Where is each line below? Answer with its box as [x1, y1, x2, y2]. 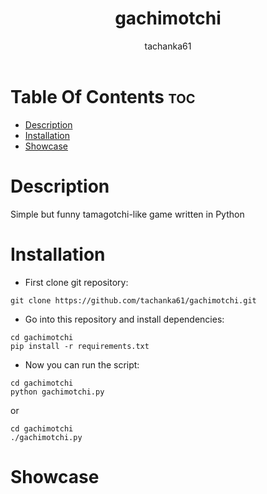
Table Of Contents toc [10, 85, 196, 108]
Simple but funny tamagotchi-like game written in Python [10, 208, 245, 220]
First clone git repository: [24, 276, 129, 288]
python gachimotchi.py [10, 387, 105, 397]
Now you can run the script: [24, 358, 140, 371]
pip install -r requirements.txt [10, 341, 150, 351]
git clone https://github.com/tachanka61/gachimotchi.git [10, 295, 257, 306]
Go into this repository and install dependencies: [24, 313, 225, 325]
